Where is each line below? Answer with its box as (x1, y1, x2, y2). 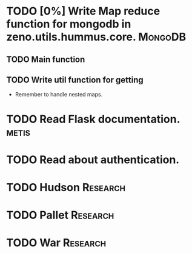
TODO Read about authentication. (6, 153, 180, 166)
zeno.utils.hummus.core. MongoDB (6, 30, 187, 44)
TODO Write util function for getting (6, 75, 144, 85)
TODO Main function (6, 54, 85, 64)
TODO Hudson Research (6, 180, 126, 194)
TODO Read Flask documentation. (6, 112, 180, 126)
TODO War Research (6, 236, 107, 250)
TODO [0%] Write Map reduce (6, 4, 161, 18)
